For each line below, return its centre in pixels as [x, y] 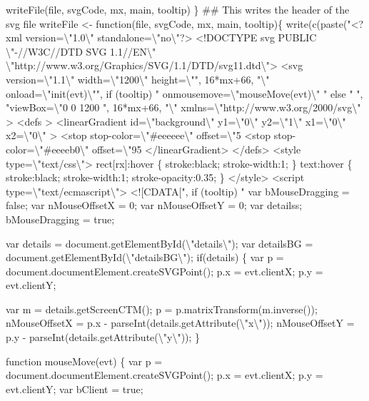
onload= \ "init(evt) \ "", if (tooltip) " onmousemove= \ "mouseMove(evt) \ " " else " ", [184, 93]
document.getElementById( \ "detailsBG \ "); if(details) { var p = [145, 257]
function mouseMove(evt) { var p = [84, 361]
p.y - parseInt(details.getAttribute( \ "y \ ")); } [103, 337]
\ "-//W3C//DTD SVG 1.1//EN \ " [81, 51]
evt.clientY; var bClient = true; [75, 389]
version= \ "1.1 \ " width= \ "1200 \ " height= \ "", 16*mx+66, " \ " [138, 79]
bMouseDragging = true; [60, 219]
